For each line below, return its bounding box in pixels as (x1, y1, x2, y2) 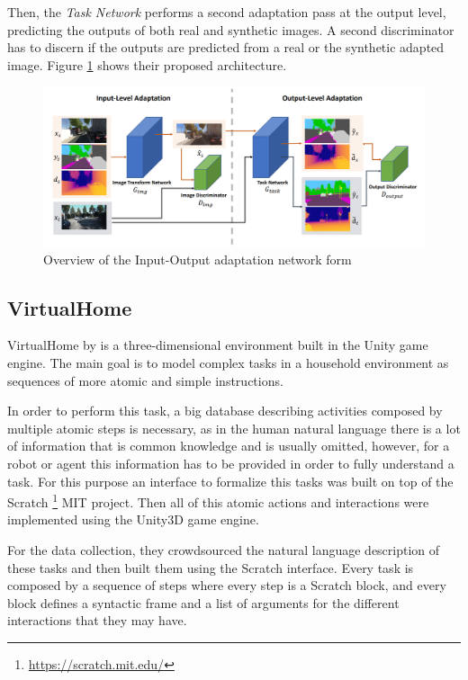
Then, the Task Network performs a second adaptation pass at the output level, (7, 3, 446, 21)
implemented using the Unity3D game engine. (7, 510, 259, 529)
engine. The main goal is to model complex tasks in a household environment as (7, 353, 449, 371)
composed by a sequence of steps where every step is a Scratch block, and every (7, 576, 446, 595)
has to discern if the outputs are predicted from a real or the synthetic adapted (7, 38, 445, 57)
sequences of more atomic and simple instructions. (7, 371, 283, 389)
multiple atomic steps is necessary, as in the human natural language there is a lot (7, 418, 461, 437)
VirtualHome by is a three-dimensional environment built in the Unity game (7, 336, 428, 354)
